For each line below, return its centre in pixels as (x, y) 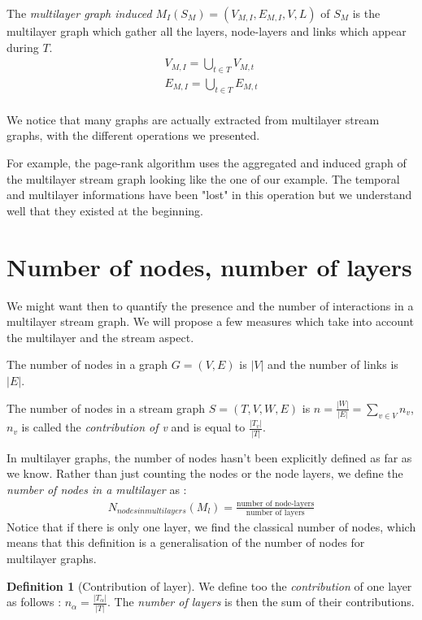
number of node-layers (275, 503)
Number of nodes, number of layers (209, 266)
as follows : (34, 602)
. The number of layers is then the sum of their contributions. (261, 602)
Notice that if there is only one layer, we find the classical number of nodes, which (211, 526)
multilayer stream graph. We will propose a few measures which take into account (210, 321)
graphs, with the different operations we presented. (133, 135)
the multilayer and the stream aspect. (100, 337)
